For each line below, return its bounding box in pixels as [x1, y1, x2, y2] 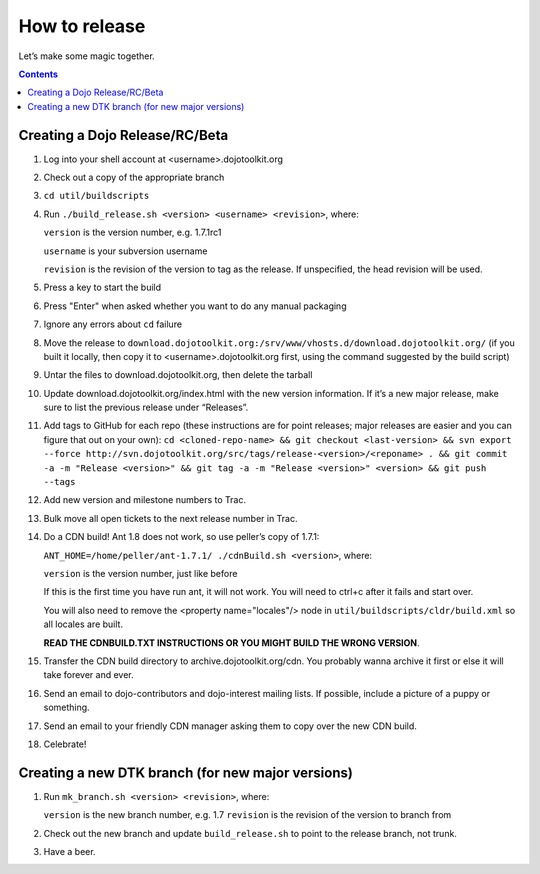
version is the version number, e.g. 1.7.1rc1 [43, 226, 222, 239]
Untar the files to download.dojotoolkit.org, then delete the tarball [43, 369, 313, 381]
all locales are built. [43, 618, 124, 630]
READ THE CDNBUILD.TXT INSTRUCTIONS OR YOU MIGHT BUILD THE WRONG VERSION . [43, 636, 420, 649]
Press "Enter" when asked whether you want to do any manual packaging [43, 300, 347, 312]
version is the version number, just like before [43, 568, 238, 579]
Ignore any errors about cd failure [43, 318, 183, 330]
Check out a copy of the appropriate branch [43, 171, 225, 184]
